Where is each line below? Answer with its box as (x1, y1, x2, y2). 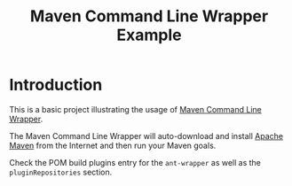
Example (116, 25, 182, 45)
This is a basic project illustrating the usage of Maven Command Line (9, 104, 262, 114)
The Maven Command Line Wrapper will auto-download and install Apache (9, 130, 284, 141)
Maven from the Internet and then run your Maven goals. (9, 140, 217, 151)
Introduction (9, 75, 103, 95)
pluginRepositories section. (9, 167, 113, 177)
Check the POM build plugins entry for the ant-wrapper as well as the (9, 157, 262, 167)
